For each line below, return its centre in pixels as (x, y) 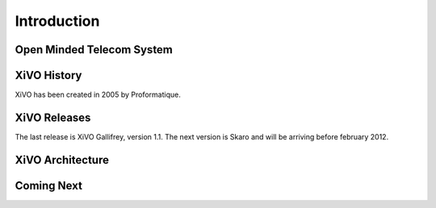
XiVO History (48, 75)
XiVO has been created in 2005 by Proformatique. (98, 95)
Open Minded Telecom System (94, 50)
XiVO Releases (53, 117)
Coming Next (48, 185)
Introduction (57, 21)
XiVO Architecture (62, 160)
